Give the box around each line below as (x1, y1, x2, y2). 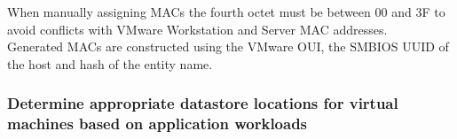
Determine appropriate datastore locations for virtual (7, 92, 398, 114)
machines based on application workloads (7, 112, 308, 135)
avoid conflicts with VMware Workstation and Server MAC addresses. (7, 19, 388, 38)
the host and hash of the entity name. (7, 54, 213, 73)
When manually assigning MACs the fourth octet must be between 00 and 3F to (7, 3, 445, 20)
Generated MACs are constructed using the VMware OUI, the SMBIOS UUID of (7, 37, 449, 56)
